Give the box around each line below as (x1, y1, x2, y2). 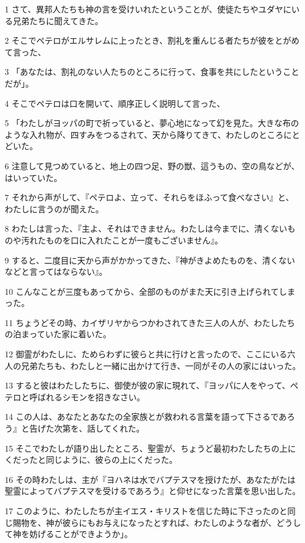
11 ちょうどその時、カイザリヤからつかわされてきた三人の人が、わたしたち (5, 316, 296, 328)
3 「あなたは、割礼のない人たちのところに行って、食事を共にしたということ (5, 65, 300, 78)
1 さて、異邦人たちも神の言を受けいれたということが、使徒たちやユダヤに (5, 3, 291, 15)
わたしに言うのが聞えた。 (5, 202, 104, 215)
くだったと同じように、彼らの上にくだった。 (5, 453, 178, 466)
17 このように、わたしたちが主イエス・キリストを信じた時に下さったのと (5, 505, 288, 516)
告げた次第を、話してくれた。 (29, 422, 145, 435)
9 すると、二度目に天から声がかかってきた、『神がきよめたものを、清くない (5, 254, 295, 266)
